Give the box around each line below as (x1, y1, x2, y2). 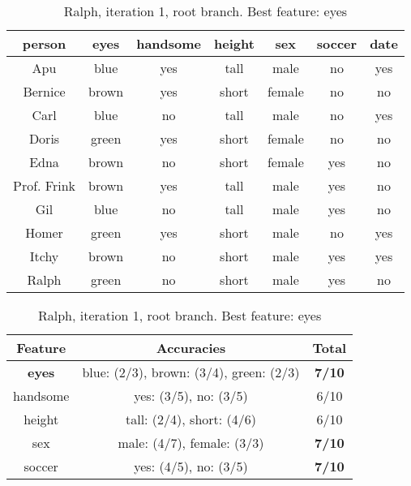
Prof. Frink (13, 176, 76, 195)
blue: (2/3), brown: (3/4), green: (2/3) (82, 363, 300, 381)
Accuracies (156, 338, 226, 357)
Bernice (23, 82, 66, 101)
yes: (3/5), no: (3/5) (134, 386, 248, 405)
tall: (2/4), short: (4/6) (125, 410, 257, 428)
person (22, 34, 66, 53)
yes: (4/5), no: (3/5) (134, 457, 248, 475)
